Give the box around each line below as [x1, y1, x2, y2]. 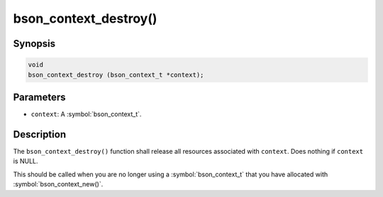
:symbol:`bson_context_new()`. [13, 180, 104, 188]
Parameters [13, 91, 66, 103]
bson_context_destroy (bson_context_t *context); [28, 71, 204, 79]
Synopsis [13, 38, 56, 50]
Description [13, 128, 67, 140]
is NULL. [13, 157, 38, 166]
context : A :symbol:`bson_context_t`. [30, 110, 142, 118]
